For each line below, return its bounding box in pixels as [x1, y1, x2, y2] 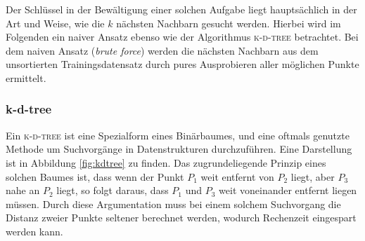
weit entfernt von [200, 169, 274, 184]
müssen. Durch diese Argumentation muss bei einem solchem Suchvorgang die [6, 196, 341, 211]
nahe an [6, 183, 40, 198]
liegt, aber [290, 169, 335, 184]
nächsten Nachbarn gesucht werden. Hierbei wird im [116, 15, 341, 30]
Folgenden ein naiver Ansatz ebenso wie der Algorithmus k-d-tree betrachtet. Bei [6, 29, 359, 44]
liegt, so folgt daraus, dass [56, 183, 169, 198]
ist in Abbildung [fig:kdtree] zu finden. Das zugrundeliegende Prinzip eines [6, 155, 326, 170]
